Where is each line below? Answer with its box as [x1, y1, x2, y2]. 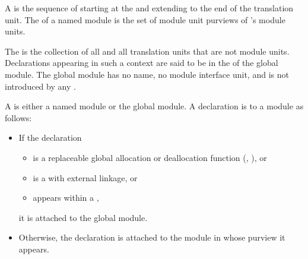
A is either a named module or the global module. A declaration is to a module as [5, 100, 304, 112]
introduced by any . [5, 80, 76, 92]
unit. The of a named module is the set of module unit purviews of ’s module [5, 13, 285, 26]
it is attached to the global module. [18, 211, 148, 223]
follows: [5, 111, 32, 124]
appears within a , [33, 191, 99, 204]
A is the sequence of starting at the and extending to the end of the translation [5, 2, 294, 14]
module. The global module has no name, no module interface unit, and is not [5, 68, 289, 80]
